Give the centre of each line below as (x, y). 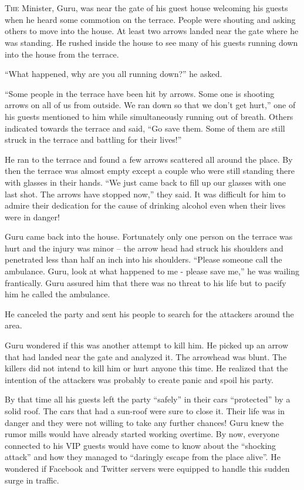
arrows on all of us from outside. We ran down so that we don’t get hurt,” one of (150, 105)
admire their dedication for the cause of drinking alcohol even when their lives (145, 205)
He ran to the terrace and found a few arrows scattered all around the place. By (149, 159)
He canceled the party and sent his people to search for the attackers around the (149, 313)
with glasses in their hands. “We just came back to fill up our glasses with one (145, 182)
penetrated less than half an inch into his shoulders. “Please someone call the (143, 259)
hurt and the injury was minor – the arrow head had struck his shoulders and (144, 248)
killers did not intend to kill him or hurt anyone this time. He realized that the (146, 368)
